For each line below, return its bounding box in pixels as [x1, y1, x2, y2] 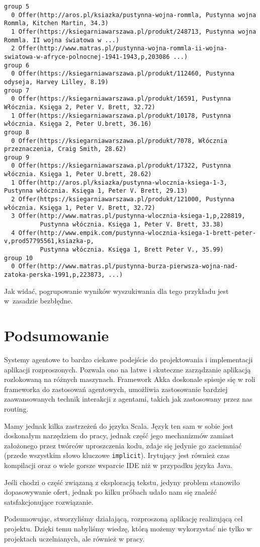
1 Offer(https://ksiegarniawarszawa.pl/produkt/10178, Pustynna [11, 112, 231, 119]
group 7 [4, 87, 30, 94]
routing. [4, 403, 29, 414]
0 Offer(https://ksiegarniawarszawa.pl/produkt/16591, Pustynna [11, 95, 231, 103]
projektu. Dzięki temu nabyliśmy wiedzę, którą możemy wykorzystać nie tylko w [4, 523, 252, 533]
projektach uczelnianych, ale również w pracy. [4, 533, 145, 543]
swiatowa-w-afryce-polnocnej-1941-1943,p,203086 [4, 53, 170, 60]
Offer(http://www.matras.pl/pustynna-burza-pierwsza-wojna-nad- [18, 263, 238, 270]
